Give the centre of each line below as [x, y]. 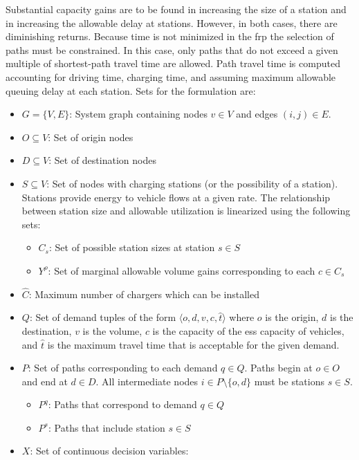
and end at [45, 381]
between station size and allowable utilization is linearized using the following [186, 211]
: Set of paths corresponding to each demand [123, 368]
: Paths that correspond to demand [122, 404]
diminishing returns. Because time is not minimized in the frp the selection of [170, 36]
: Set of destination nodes [102, 160]
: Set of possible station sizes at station [132, 247]
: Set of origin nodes [91, 137]
